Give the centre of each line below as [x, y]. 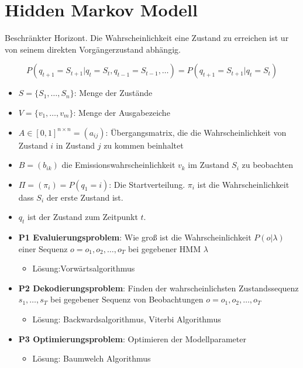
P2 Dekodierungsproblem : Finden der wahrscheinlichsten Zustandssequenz [159, 288]
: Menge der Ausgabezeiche [122, 112]
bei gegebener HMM [164, 248]
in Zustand [75, 145]
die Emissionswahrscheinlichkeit [118, 165]
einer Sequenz [43, 248]
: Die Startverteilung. [147, 184]
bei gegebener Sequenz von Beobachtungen [127, 299]
